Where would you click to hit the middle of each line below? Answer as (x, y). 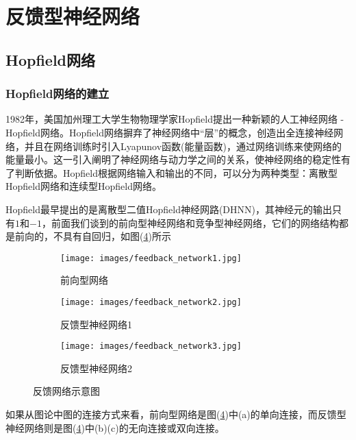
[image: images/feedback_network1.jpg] (151, 258)
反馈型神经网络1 (96, 324)
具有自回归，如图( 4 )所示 (117, 236)
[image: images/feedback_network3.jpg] (151, 346)
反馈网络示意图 (66, 391)
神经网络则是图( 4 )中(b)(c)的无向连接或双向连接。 (115, 427)
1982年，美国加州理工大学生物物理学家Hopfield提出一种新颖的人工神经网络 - (175, 119)
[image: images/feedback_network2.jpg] (151, 302)
